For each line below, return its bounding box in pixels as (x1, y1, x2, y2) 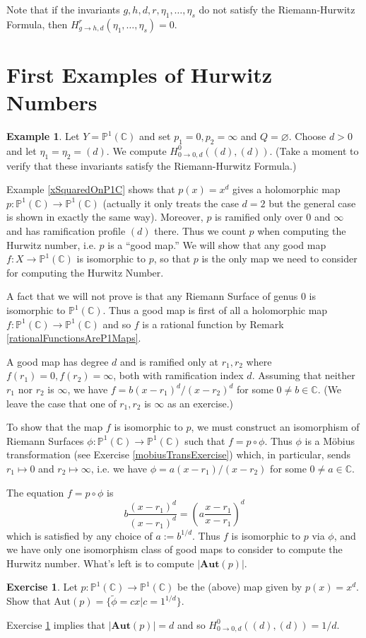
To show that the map (6, 419, 103, 434)
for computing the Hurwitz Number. (6, 265, 164, 279)
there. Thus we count (154, 224, 246, 238)
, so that (153, 251, 191, 266)
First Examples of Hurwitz (6, 59, 273, 88)
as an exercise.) (167, 395, 234, 410)
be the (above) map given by (177, 579, 302, 594)
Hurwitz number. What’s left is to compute (6, 555, 194, 570)
